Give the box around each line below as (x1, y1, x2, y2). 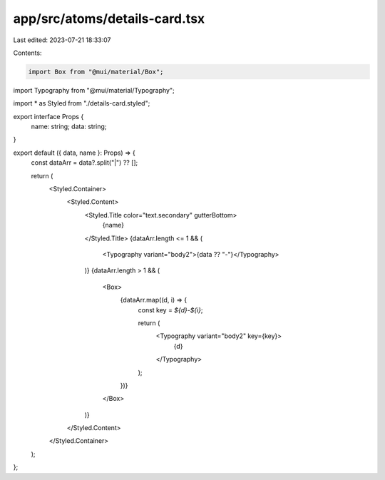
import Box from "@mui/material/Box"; (28, 68, 164, 76)
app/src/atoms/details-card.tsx (13, 11, 205, 26)
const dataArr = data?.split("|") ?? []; (31, 158, 138, 167)
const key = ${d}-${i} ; (138, 305, 203, 314)
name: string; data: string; (31, 122, 107, 131)
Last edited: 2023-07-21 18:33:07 (13, 36, 111, 44)
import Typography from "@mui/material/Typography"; (13, 86, 175, 94)
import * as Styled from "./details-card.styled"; (13, 99, 150, 108)
